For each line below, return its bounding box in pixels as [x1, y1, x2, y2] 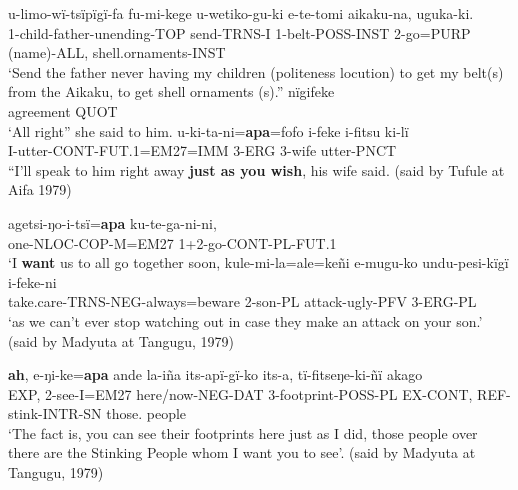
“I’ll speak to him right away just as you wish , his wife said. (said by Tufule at [8, 159, 505, 180]
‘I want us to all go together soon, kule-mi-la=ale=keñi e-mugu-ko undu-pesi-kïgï [8, 252, 509, 273]
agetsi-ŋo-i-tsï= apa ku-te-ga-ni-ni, [8, 212, 217, 233]
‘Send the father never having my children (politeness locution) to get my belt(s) [8, 61, 504, 82]
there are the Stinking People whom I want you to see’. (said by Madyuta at [8, 442, 476, 463]
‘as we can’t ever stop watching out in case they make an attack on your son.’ [8, 310, 483, 331]
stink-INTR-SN [8, 403, 102, 424]
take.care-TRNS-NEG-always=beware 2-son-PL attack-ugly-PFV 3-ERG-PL [8, 291, 477, 312]
